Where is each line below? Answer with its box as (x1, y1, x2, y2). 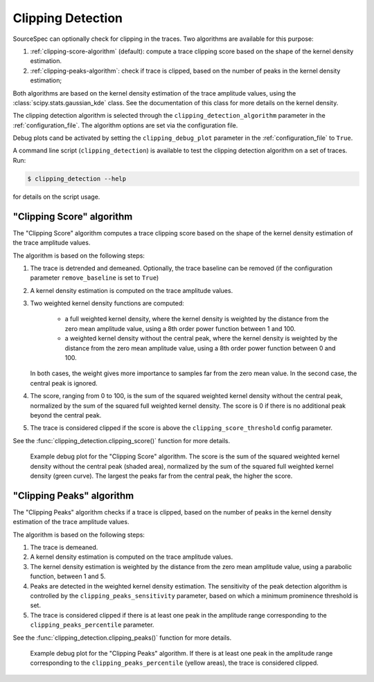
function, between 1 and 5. (30, 572, 106, 581)
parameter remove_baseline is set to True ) (30, 273, 159, 282)
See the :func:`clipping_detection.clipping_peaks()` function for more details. (12, 634, 232, 642)
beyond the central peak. (30, 411, 102, 419)
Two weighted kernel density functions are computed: (30, 299, 185, 307)
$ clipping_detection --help (27, 174, 127, 183)
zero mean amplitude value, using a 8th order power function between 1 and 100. (64, 324, 296, 332)
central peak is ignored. (30, 379, 98, 387)
